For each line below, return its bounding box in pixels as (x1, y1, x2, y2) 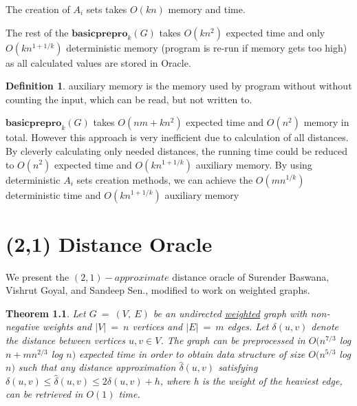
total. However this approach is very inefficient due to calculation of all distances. (6, 130, 349, 145)
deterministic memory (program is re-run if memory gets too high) (66, 40, 347, 54)
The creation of (6, 2, 70, 16)
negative (6, 319, 40, 334)
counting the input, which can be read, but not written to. (6, 92, 252, 106)
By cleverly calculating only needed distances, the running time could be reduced (6, 143, 348, 158)
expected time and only (226, 25, 325, 39)
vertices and (132, 319, 183, 334)
